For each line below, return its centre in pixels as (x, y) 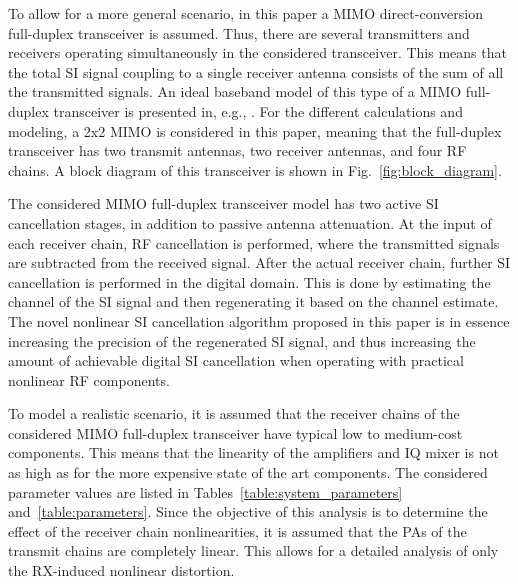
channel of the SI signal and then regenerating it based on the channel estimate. (253, 301)
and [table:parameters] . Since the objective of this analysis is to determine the (248, 511)
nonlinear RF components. (89, 379)
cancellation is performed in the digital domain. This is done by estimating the (249, 281)
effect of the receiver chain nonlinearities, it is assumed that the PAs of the (237, 530)
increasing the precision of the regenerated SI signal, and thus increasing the (242, 340)
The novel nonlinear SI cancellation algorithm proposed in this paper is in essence (259, 320)
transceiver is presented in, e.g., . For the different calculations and (258, 110)
